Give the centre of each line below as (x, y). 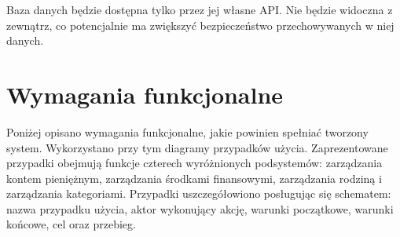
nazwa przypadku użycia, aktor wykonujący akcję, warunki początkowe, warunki (200, 208)
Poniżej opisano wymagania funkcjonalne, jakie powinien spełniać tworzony (187, 131)
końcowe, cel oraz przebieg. (71, 224)
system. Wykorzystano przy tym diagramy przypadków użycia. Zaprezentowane (197, 147)
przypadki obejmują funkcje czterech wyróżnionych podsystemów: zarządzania (194, 163)
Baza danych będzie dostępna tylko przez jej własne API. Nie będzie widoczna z (200, 9)
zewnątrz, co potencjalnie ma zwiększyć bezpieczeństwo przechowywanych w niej (200, 25)
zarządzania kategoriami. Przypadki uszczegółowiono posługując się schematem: (199, 193)
